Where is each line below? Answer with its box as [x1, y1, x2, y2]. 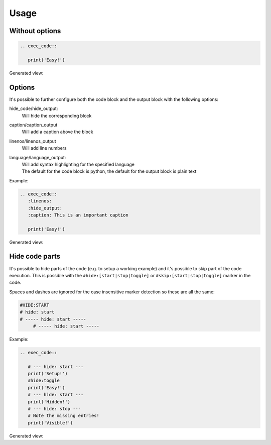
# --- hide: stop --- [28, 406, 81, 411]
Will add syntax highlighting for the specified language [22, 161, 135, 167]
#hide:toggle [28, 378, 60, 384]
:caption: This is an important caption [28, 212, 129, 218]
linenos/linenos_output [9, 138, 56, 144]
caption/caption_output [9, 122, 58, 128]
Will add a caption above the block [22, 129, 94, 135]
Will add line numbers [22, 145, 67, 151]
